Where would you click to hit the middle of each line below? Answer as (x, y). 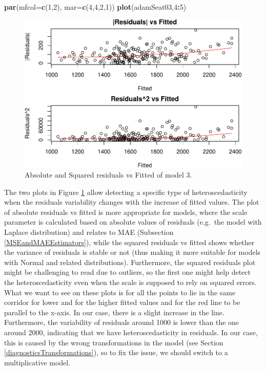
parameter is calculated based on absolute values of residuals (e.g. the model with (133, 222)
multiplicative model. (37, 362)
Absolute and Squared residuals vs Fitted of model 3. (108, 175)
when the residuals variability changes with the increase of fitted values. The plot (132, 202)
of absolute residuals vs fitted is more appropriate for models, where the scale (126, 212)
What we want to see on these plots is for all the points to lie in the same (120, 292)
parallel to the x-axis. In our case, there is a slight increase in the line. (114, 312)
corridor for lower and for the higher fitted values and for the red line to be (122, 302)
